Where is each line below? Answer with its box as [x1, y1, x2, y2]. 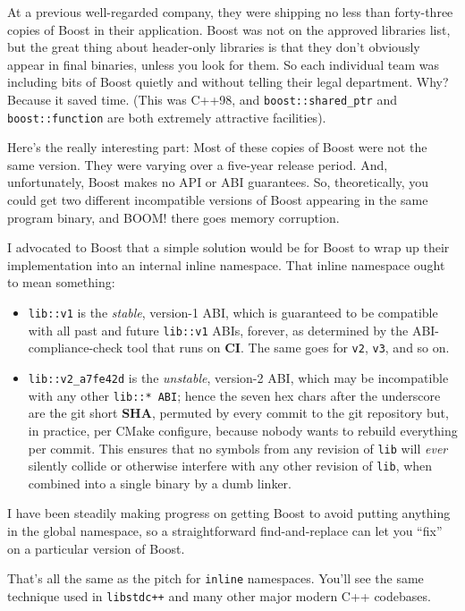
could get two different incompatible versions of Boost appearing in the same [7, 191, 428, 209]
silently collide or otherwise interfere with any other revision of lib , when [28, 456, 433, 475]
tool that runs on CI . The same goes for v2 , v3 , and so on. [126, 338, 450, 357]
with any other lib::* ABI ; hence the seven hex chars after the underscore [28, 386, 441, 404]
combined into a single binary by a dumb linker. [28, 473, 292, 492]
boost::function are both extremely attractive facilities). [7, 107, 326, 126]
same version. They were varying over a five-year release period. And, [7, 155, 388, 174]
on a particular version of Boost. [7, 539, 185, 557]
